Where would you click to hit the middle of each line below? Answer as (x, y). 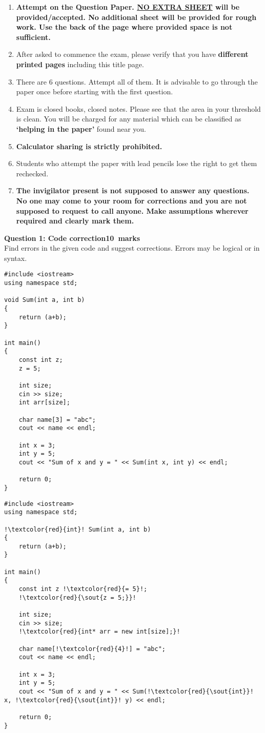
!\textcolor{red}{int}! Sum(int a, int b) (78, 529)
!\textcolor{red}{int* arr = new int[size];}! (99, 632)
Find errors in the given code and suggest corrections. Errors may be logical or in (132, 248)
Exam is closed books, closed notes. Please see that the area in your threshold (138, 108)
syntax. (16, 258)
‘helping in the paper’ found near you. (81, 128)
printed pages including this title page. (80, 64)
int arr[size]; (44, 403)
